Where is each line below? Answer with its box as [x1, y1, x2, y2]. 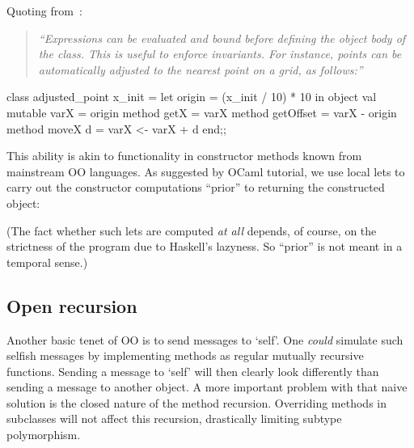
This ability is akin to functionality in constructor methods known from [6, 147, 362, 164]
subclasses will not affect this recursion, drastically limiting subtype [6, 410, 342, 427]
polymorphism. [6, 426, 81, 443]
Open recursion [6, 293, 137, 318]
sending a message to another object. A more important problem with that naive [6, 378, 408, 395]
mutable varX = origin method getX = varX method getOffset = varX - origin [6, 104, 397, 120]
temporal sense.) [6, 253, 88, 270]
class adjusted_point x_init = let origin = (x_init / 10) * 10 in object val [6, 88, 377, 105]
